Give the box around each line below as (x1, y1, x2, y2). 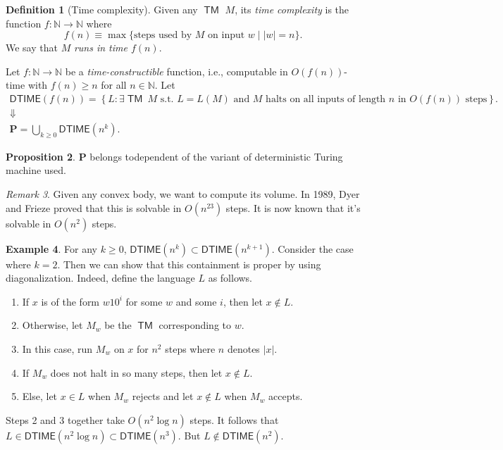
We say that (6, 40, 58, 55)
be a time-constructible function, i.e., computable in (65, 63, 288, 78)
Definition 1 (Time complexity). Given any (6, 2, 198, 16)
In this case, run (22, 342, 93, 356)
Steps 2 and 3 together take (6, 412, 125, 427)
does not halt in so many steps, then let (50, 365, 223, 380)
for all (101, 77, 127, 92)
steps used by (133, 30, 192, 41)
